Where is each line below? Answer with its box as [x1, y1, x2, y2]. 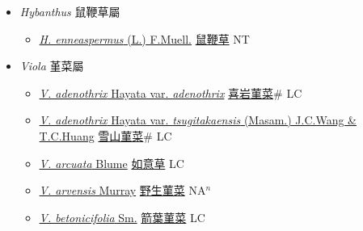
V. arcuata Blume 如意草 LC [39, 154, 184, 171]
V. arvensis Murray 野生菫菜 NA [39, 182, 206, 199]
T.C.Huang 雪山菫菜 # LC [39, 127, 172, 144]
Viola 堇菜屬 [19, 57, 84, 74]
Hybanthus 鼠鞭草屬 [19, 3, 120, 19]
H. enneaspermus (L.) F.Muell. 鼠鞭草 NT [39, 30, 250, 47]
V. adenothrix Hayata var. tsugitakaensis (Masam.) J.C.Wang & [39, 111, 357, 128]
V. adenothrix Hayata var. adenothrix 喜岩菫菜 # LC [39, 84, 302, 101]
